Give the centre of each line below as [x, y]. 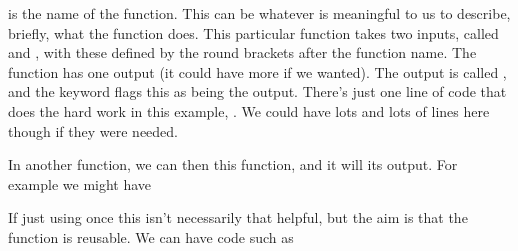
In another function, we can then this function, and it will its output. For [233, 164]
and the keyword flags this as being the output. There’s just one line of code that [257, 91]
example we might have [80, 183]
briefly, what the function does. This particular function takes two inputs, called [253, 32]
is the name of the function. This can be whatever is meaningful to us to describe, [259, 13]
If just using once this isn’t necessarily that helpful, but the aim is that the [238, 217]
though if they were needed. [93, 130]
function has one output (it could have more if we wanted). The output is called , [257, 71]
